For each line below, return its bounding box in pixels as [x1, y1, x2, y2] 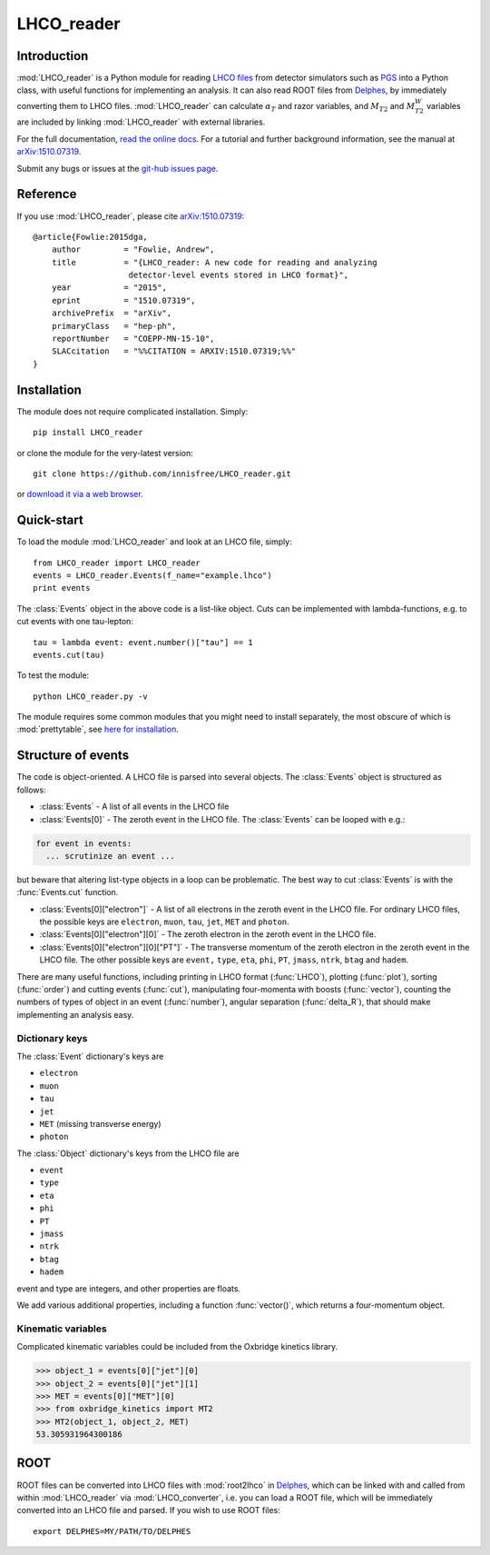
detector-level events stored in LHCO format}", [128, 270, 349, 281]
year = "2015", [51, 283, 168, 293]
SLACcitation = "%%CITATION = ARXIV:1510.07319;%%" [51, 346, 297, 356]
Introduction [16, 48, 89, 64]
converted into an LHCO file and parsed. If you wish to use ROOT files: [16, 1505, 280, 1516]
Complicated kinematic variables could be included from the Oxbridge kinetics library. [16, 1341, 338, 1352]
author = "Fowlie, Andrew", [51, 244, 215, 254]
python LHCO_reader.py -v [33, 691, 149, 702]
